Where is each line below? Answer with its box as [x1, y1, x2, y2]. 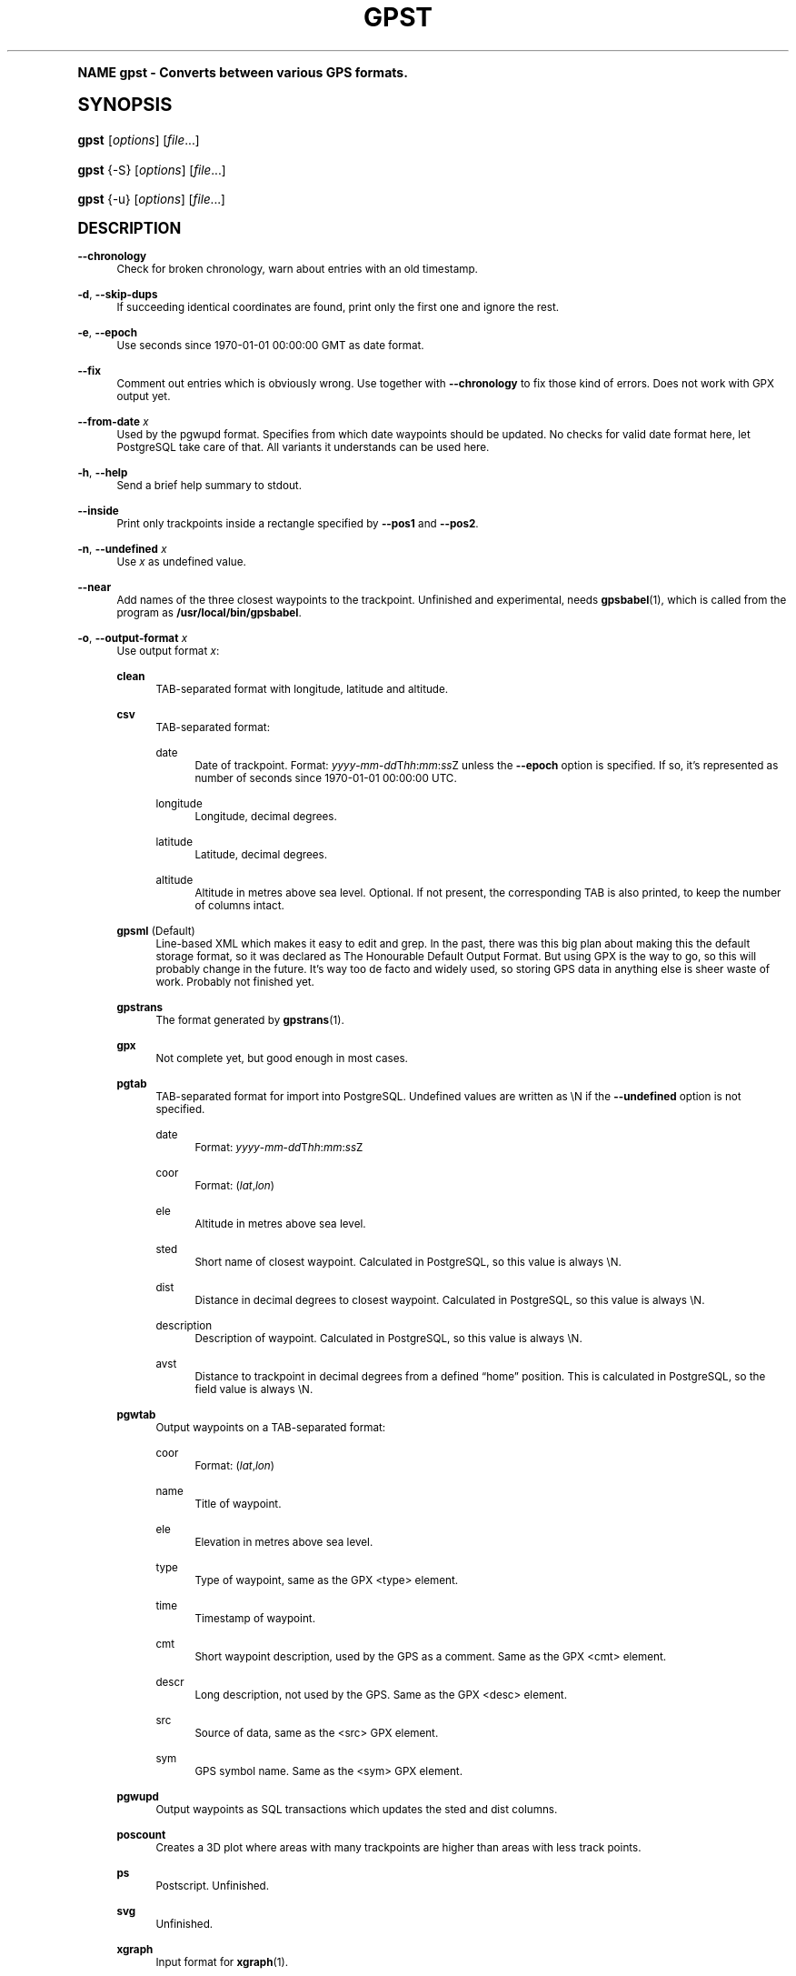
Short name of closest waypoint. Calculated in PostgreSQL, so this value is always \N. [194, 1255, 622, 1269]
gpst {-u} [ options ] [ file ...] [77, 191, 225, 206]
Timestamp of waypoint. [194, 1611, 315, 1625]
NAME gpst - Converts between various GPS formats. [77, 64, 408, 80]
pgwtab [116, 1408, 156, 1421]
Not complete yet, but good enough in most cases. [155, 1051, 408, 1065]
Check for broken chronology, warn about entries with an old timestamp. [116, 262, 478, 276]
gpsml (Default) [116, 924, 195, 938]
